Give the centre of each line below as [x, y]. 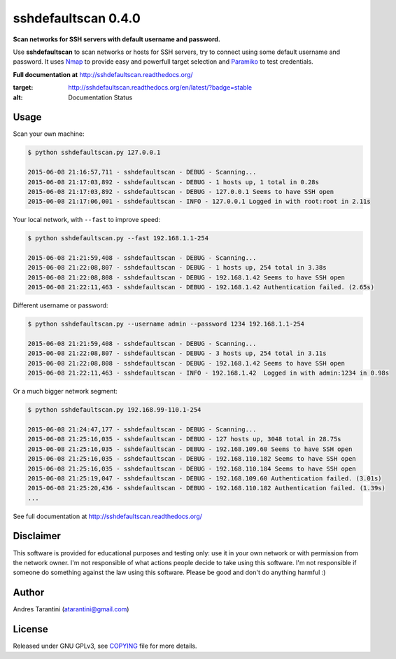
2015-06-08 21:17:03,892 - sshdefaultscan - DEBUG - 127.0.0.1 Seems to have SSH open [181, 192]
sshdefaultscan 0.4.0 [77, 18]
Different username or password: [61, 305]
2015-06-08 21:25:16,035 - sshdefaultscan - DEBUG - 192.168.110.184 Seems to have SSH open [192, 469]
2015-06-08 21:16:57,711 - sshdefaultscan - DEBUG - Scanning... [142, 172]
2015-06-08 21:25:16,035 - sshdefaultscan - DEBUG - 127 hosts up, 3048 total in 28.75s [185, 439]
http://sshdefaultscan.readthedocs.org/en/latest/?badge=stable [160, 88]
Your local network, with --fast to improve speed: [87, 220]
